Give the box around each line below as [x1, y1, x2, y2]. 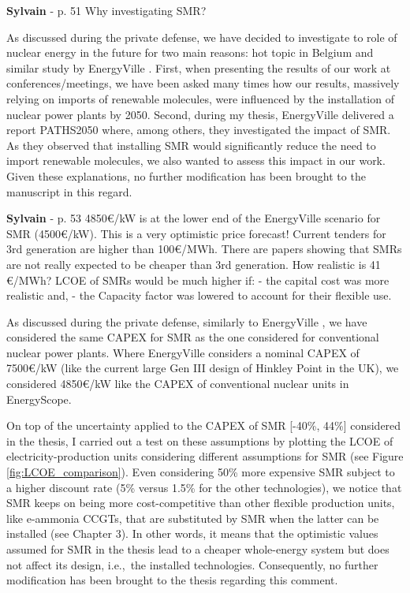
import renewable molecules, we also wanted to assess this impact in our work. [6, 152, 386, 169]
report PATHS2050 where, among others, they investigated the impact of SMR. [6, 121, 391, 138]
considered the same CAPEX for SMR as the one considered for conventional [6, 329, 379, 345]
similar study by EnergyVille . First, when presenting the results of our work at [6, 59, 391, 76]
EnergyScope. [6, 390, 72, 407]
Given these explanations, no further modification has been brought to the [6, 167, 366, 184]
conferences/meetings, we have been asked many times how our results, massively [6, 75, 400, 91]
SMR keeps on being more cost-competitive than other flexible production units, [6, 494, 395, 511]
